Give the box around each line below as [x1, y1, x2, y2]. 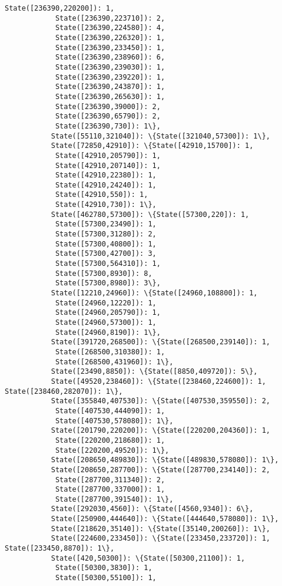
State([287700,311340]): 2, [55, 475, 165, 484]
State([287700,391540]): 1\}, [55, 495, 174, 503]
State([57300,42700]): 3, [55, 249, 157, 258]
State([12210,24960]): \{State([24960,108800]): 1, [51, 289, 258, 298]
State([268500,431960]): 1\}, [55, 357, 174, 366]
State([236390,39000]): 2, [55, 102, 161, 111]
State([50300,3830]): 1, [55, 564, 152, 572]
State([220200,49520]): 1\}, [55, 446, 170, 455]
